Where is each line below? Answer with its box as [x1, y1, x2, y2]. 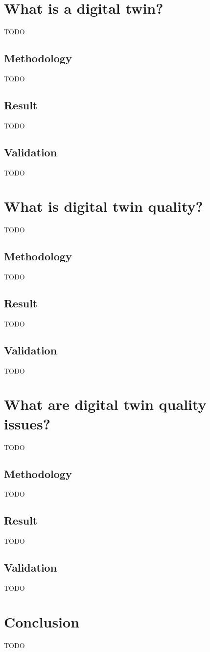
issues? [4, 413, 50, 433]
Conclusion [4, 611, 80, 631]
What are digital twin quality [4, 394, 207, 414]
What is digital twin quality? [4, 196, 203, 216]
